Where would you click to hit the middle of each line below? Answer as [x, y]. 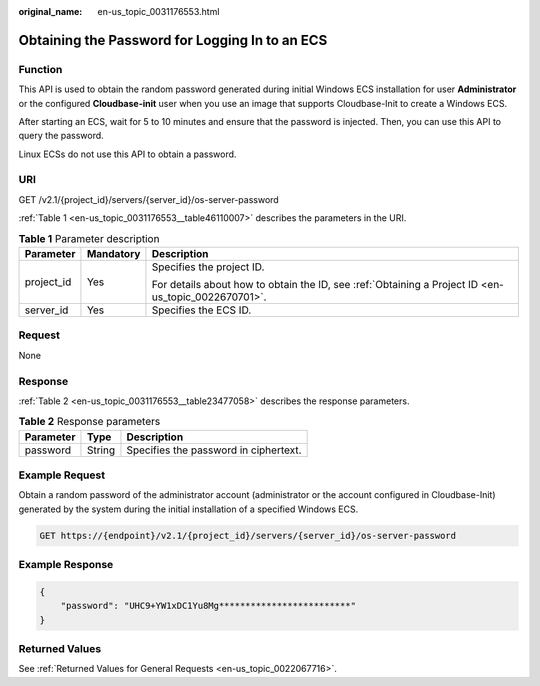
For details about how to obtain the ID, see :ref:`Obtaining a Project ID [315, 285]
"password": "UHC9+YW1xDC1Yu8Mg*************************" [208, 606]
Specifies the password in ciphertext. [214, 450]
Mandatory [113, 254]
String [100, 450]
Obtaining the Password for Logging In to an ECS [173, 40]
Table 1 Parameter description [89, 238]
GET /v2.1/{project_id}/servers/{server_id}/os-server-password [148, 199]
